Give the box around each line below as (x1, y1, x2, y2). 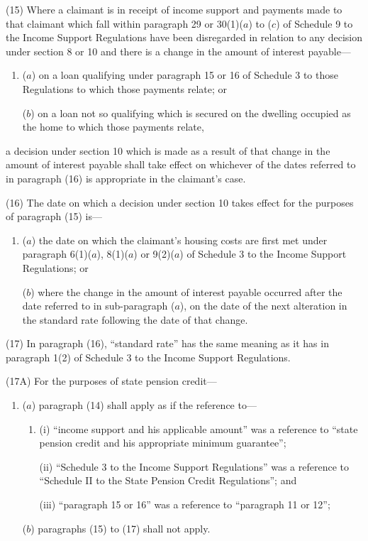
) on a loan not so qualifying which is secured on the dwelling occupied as (30, 105, 351, 120)
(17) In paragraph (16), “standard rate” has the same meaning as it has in (6, 336, 329, 351)
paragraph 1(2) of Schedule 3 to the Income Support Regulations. (6, 349, 291, 364)
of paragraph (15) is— (6, 209, 102, 224)
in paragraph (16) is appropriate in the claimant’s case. (6, 170, 246, 185)
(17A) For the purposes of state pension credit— (6, 373, 217, 388)
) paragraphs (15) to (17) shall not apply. (30, 520, 211, 535)
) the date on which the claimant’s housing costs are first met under (31, 232, 328, 247)
